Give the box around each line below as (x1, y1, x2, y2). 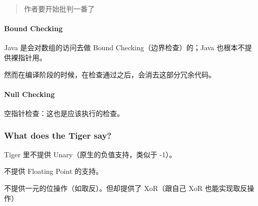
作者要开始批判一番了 (24, 4, 95, 14)
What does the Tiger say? (4, 129, 112, 142)
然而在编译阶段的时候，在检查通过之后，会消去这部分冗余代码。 (4, 69, 216, 79)
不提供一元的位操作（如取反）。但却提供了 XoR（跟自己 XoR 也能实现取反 (4, 182, 247, 193)
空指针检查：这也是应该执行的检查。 (4, 108, 124, 118)
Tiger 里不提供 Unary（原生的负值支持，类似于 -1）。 (4, 149, 176, 159)
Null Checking (4, 88, 55, 99)
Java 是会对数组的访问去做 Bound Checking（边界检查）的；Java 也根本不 (4, 42, 245, 53)
